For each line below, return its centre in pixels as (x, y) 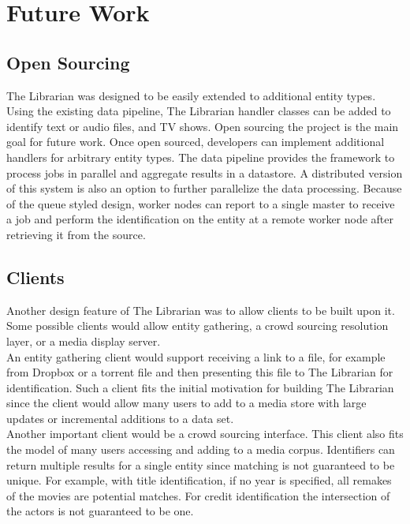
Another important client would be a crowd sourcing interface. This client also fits (205, 434)
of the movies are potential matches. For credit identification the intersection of (198, 495)
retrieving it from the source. (76, 234)
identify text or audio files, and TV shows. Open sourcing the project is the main (203, 126)
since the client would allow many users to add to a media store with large (186, 403)
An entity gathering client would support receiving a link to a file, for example (196, 356)
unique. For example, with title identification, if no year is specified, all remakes (199, 480)
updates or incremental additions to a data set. (120, 418)
